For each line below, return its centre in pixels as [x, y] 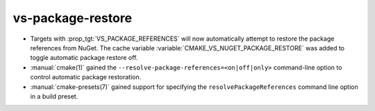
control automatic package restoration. [86, 77]
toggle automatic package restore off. [84, 58]
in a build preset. [54, 96]
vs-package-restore [72, 18]
